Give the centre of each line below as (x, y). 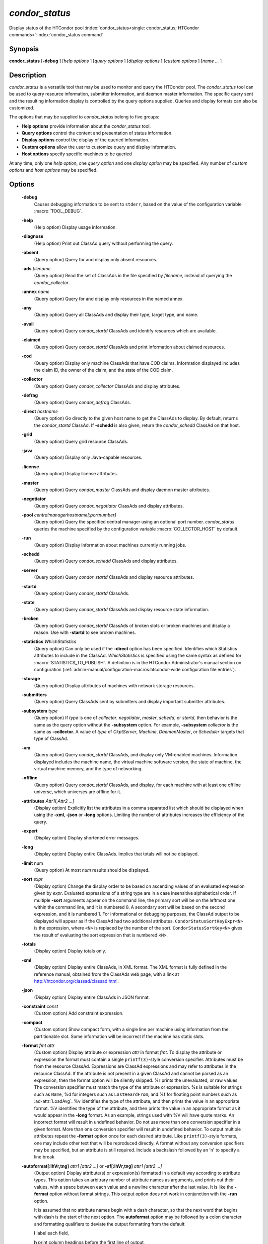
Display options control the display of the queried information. (86, 140)
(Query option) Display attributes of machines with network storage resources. (114, 685)
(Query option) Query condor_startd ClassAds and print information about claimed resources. (130, 347)
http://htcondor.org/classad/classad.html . (76, 981)
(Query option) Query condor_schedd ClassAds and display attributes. (106, 561)
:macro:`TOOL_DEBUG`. (58, 211)
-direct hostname (40, 411)
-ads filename (36, 268)
